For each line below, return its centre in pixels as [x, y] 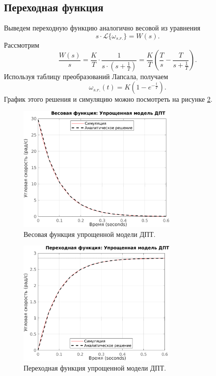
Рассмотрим [22, 44]
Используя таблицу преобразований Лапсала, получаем [86, 76]
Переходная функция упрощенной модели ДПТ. [95, 367]
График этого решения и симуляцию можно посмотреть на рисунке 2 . [108, 99]
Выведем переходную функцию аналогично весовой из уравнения [102, 28]
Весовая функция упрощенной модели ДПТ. [90, 234]
